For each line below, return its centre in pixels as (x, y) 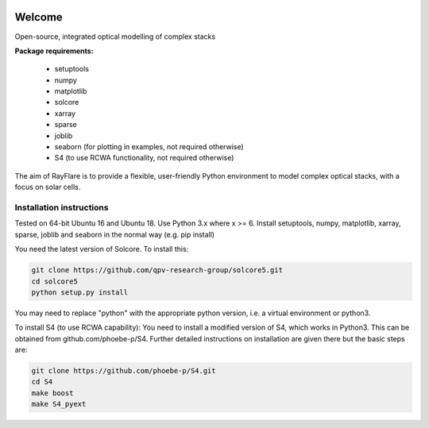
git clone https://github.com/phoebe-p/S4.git (124, 371)
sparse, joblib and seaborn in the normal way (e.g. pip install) (114, 234)
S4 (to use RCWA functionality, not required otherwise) (144, 158)
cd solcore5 (55, 281)
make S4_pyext (59, 404)
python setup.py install (80, 292)
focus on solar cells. (48, 187)
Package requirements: (54, 51)
